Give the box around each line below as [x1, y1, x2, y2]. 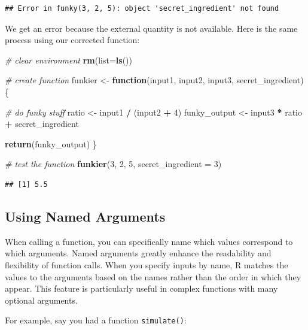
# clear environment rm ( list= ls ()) [5, 53, 132, 66]
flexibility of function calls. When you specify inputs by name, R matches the [5, 258, 288, 271]
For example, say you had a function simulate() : [5, 314, 187, 326]
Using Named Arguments [5, 207, 166, 225]
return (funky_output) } [5, 137, 97, 150]
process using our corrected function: [5, 34, 140, 46]
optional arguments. [5, 293, 78, 306]
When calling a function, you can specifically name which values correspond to [5, 235, 293, 247]
